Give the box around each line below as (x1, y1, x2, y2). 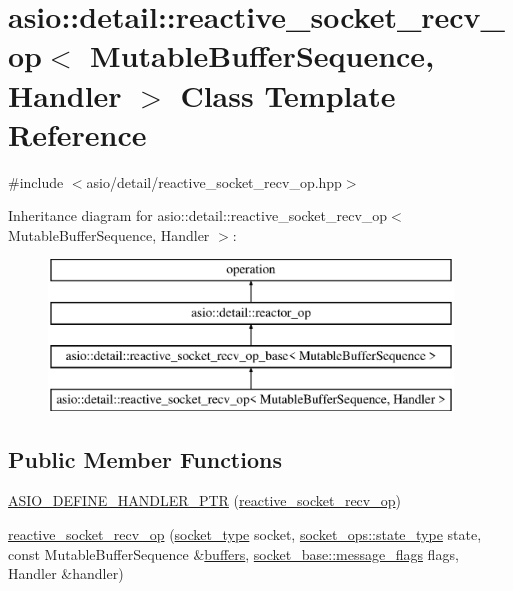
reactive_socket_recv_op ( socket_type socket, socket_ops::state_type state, (8, 524, 482, 545)
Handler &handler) (8, 563, 124, 584)
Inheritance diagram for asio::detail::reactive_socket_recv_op (8, 205, 388, 226)
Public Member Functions (8, 443, 282, 474)
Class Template (180, 74, 396, 115)
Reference (8, 113, 147, 154)
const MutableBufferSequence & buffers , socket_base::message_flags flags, (8, 543, 459, 564)
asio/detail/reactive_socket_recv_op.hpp (86, 171, 342, 192)
